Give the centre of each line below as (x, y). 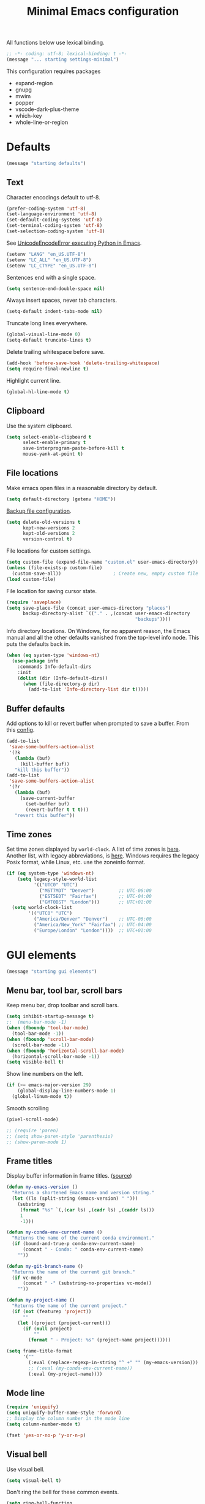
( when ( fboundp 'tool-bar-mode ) (47, 1028)
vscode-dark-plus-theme (47, 109)
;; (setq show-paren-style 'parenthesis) (60, 1136)
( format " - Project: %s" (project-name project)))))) (100, 1340)
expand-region (34, 83)
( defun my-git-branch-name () (45, 1266)
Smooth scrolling (28, 1108)
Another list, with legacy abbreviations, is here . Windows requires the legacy (103, 856)
